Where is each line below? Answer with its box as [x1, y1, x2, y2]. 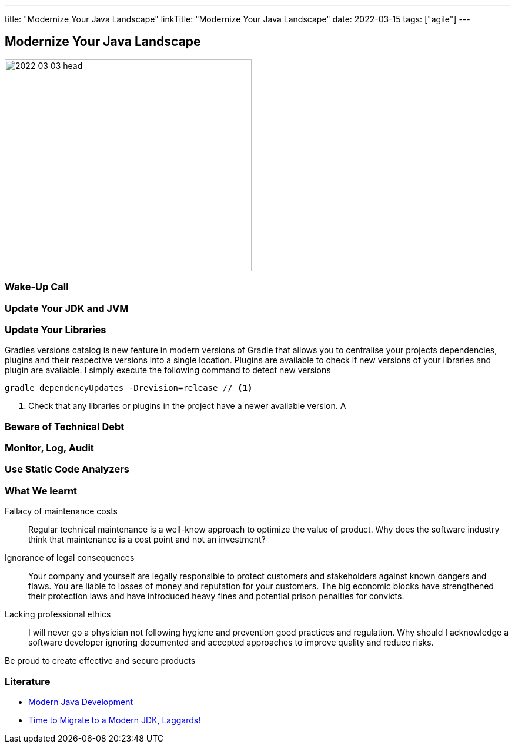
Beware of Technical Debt [5, 420, 125, 433]
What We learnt [5, 484, 78, 497]
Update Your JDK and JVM [5, 302, 129, 314]
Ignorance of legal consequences [5, 553, 135, 563]
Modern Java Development [28, 696, 133, 707]
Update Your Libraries [5, 323, 106, 335]
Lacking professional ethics [5, 609, 111, 620]
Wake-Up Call [5, 281, 69, 293]
